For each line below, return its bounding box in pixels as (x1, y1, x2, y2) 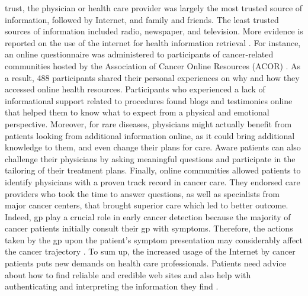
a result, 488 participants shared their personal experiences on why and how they (5, 71, 300, 83)
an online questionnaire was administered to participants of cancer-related (5, 48, 274, 60)
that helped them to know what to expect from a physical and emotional (5, 106, 269, 118)
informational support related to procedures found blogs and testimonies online (5, 94, 293, 107)
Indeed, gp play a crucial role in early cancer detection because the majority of (5, 210, 291, 223)
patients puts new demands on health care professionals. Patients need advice (5, 257, 286, 269)
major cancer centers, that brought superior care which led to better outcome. (5, 199, 288, 211)
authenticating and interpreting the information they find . (5, 280, 219, 292)
